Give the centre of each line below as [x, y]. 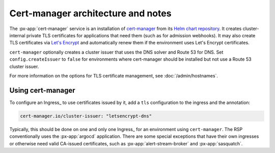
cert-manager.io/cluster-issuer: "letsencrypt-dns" [86, 116]
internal [17, 35]
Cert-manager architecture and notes [90, 13]
